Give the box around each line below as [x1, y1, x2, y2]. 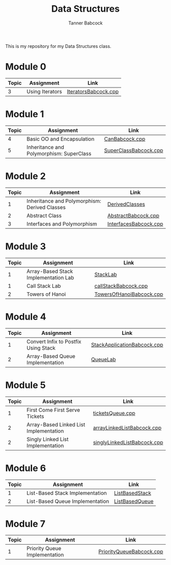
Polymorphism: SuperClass [26, 150, 92, 157]
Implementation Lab [26, 274, 74, 281]
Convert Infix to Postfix [26, 338, 81, 345]
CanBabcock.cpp [104, 135, 146, 143]
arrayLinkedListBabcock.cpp [93, 424, 162, 431]
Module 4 [5, 311, 47, 322]
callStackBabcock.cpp [94, 282, 148, 289]
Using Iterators [26, 88, 62, 95]
